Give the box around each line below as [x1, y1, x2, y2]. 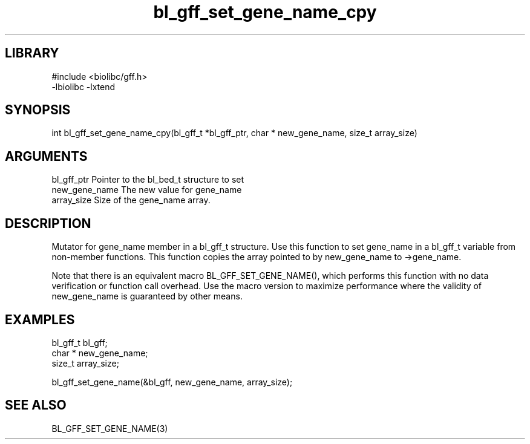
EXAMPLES [5, 312, 75, 327]
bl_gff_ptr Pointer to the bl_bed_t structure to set [51, 174, 244, 185]
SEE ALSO [5, 397, 67, 413]
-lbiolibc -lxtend [51, 81, 116, 92]
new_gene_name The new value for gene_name [51, 184, 242, 195]
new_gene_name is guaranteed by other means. [51, 291, 243, 302]
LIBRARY [5, 45, 59, 61]
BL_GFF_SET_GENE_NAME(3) [51, 423, 168, 434]
